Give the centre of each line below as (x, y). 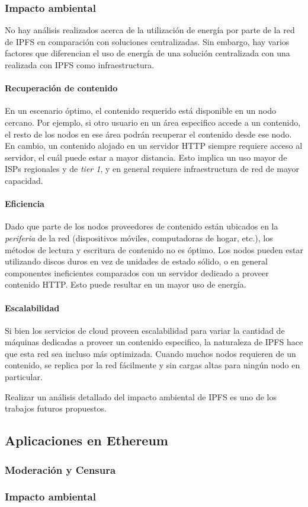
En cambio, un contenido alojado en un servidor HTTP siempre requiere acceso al (154, 146)
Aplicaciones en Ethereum (86, 440)
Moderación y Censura (60, 469)
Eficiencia (25, 204)
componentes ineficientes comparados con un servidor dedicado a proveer (137, 272)
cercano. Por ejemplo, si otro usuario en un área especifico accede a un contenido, (153, 122)
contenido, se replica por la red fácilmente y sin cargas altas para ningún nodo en (153, 365)
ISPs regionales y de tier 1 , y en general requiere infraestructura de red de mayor (152, 169)
